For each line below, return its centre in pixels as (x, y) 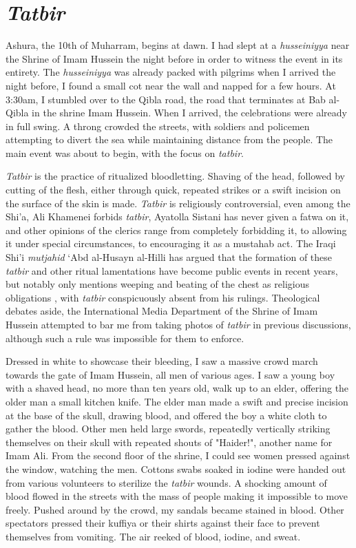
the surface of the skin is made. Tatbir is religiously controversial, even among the (178, 203)
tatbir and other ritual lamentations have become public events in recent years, (172, 270)
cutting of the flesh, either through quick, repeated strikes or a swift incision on (173, 190)
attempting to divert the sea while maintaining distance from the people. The (169, 139)
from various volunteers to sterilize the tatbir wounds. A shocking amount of (166, 482)
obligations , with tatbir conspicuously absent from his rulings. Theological (163, 297)
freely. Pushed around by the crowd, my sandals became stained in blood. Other (175, 509)
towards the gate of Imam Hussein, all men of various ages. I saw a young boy (170, 374)
